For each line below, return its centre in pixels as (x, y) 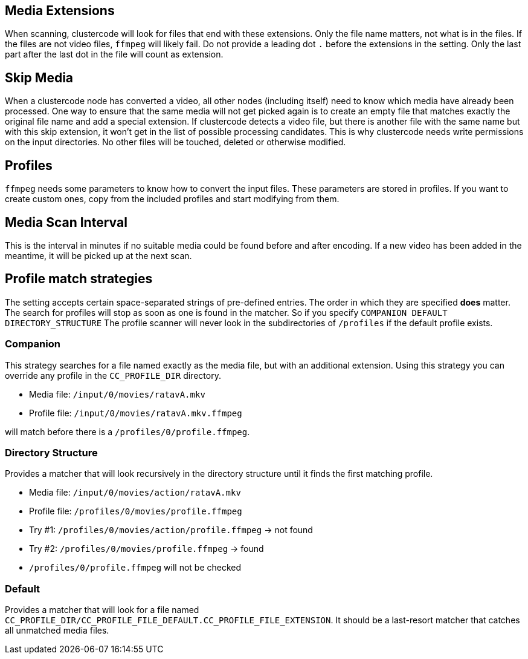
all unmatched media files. (57, 631)
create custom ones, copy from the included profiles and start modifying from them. (172, 199)
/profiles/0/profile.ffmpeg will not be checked (135, 568)
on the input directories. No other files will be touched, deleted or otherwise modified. (175, 142)
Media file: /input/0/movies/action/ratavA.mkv (135, 493)
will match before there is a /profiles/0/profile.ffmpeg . (127, 431)
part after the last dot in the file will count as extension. (114, 54)
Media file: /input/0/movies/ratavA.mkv (117, 394)
